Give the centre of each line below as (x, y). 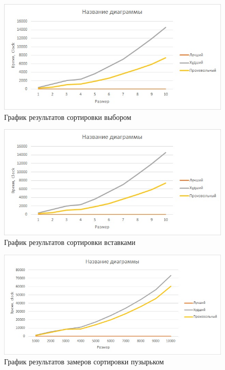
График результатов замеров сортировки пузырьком (84, 362)
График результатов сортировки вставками (70, 242)
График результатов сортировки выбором (68, 117)
